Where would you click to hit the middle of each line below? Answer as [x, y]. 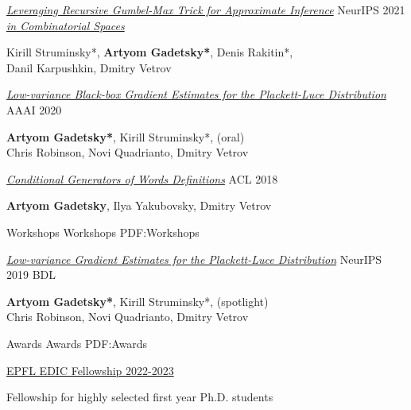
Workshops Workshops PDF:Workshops [103, 232]
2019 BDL [31, 275]
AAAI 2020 [34, 109]
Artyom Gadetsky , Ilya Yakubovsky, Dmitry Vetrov [139, 205]
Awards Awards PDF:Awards [77, 343]
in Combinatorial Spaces [66, 25]
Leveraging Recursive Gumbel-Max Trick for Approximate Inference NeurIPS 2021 [206, 10]
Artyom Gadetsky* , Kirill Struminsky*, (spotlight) [138, 301]
